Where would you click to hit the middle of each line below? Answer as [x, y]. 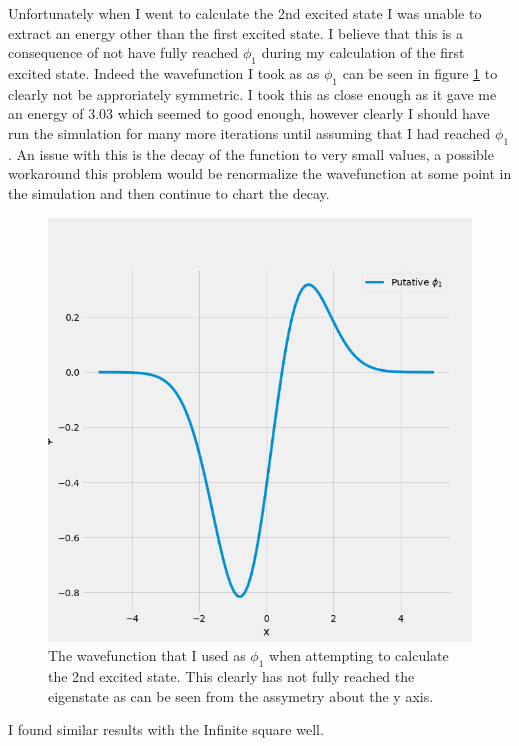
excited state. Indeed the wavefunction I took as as [164, 72]
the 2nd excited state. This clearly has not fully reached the [231, 675]
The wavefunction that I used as [147, 655]
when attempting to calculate [359, 655]
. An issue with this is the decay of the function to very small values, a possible [251, 153]
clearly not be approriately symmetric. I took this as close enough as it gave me [252, 93]
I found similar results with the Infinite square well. [166, 729]
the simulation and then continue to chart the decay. [169, 192]
